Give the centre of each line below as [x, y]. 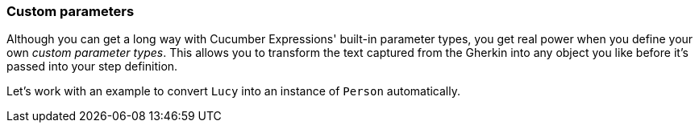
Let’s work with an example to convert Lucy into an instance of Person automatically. [234, 91]
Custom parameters [71, 11]
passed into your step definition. [92, 67]
